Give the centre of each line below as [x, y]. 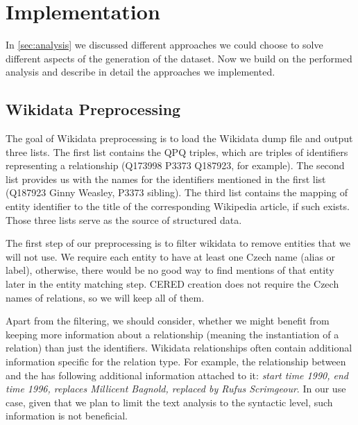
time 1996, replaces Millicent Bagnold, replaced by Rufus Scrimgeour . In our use [176, 389]
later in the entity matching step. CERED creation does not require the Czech [172, 284]
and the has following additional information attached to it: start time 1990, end [177, 375]
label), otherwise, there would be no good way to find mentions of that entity [170, 270]
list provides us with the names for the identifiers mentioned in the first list [166, 179]
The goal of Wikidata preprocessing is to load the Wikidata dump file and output [179, 138]
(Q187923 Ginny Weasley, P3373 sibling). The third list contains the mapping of [177, 192]
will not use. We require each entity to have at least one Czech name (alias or [171, 256]
